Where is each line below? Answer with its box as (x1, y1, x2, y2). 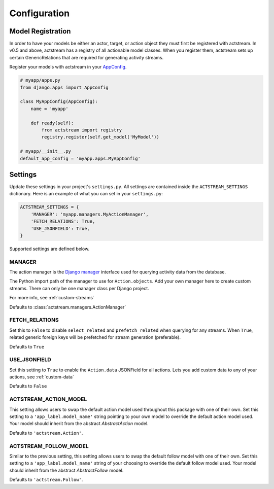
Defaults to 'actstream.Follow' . (9, 477, 83, 483)
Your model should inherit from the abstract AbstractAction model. (9, 421, 149, 427)
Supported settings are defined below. (9, 246, 90, 252)
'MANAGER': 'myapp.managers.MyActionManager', (30, 211, 149, 217)
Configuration (9, 8, 70, 19)
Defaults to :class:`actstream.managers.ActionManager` (9, 304, 126, 310)
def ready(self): (30, 120, 74, 126)
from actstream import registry (41, 127, 122, 133)
